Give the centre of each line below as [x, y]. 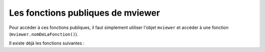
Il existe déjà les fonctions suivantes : [47, 43]
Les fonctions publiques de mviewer [85, 13]
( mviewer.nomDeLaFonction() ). [44, 34]
